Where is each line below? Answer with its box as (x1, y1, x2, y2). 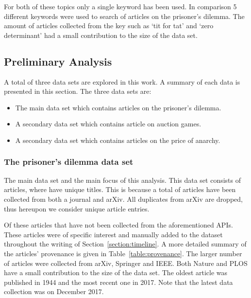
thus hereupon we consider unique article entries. (4, 203, 150, 213)
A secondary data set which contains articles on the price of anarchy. (15, 135, 220, 145)
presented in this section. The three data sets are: (4, 86, 151, 96)
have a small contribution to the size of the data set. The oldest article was (4, 267, 228, 278)
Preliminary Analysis (4, 53, 112, 69)
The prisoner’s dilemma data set (4, 156, 134, 168)
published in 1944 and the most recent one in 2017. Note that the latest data (4, 277, 233, 287)
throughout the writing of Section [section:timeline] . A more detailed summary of (4, 239, 247, 249)
